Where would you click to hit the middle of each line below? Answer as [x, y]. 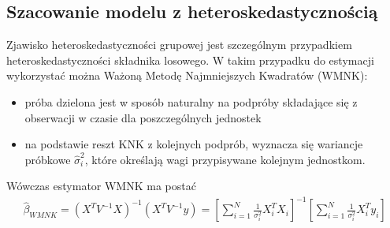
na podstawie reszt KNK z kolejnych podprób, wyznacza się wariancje [194, 144]
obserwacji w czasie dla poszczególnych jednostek [143, 117]
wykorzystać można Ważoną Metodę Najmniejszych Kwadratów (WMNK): [187, 75]
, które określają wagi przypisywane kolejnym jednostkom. [225, 159]
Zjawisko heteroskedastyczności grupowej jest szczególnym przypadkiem [179, 45]
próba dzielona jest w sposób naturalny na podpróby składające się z [191, 101]
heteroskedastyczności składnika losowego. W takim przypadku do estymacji [190, 60]
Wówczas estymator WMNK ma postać [101, 186]
